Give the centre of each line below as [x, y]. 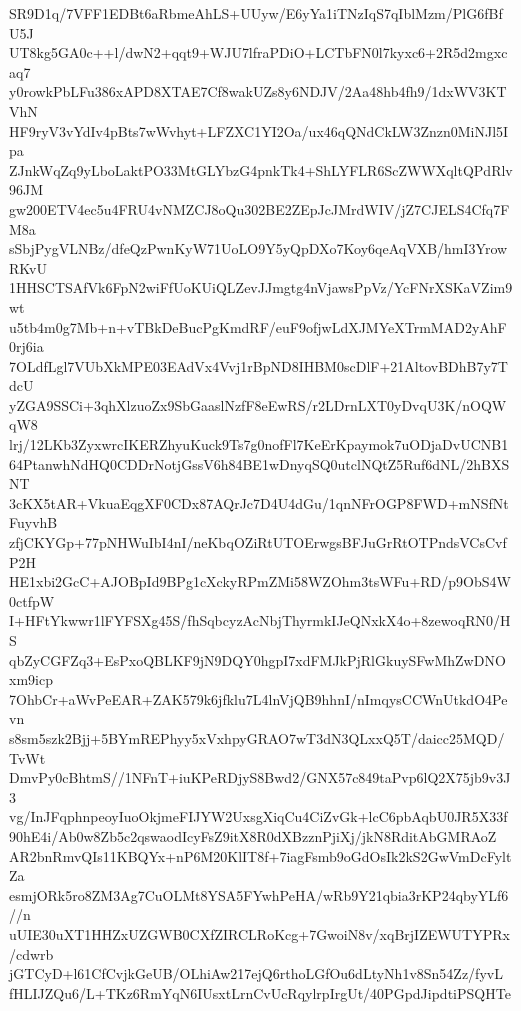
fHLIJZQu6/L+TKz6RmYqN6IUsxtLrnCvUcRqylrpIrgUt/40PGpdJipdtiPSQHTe [260, 992]
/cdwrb [31, 953]
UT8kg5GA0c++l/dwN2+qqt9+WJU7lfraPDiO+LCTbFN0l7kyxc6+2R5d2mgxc [258, 52]
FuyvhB [33, 522]
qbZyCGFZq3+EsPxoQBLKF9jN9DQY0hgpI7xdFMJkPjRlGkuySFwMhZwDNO [257, 659]
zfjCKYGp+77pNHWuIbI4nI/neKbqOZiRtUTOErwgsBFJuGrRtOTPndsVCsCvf [258, 542]
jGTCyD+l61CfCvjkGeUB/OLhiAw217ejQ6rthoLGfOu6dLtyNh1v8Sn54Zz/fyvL [256, 973]
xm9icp [31, 679]
